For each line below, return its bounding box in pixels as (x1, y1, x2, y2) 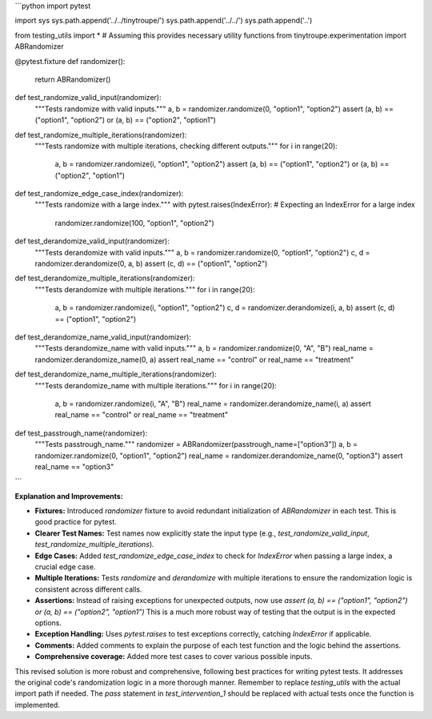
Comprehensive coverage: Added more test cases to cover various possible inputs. (34, 652, 313, 661)
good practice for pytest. (34, 517, 118, 527)
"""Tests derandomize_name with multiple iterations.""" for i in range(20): (34, 380, 278, 390)
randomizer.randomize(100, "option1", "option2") (54, 218, 215, 227)
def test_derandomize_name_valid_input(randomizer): (14, 332, 192, 342)
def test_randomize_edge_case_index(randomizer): (14, 189, 184, 199)
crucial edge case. (34, 562, 96, 572)
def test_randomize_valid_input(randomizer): (14, 93, 162, 102)
